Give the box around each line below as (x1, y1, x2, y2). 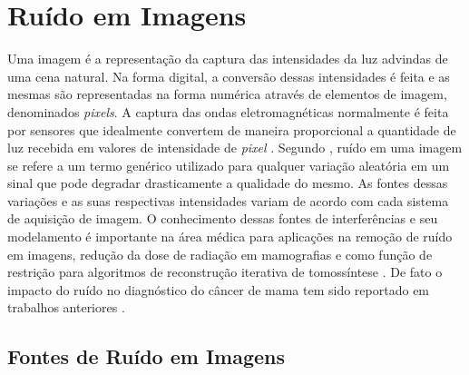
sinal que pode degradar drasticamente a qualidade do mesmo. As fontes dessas (7, 173, 448, 192)
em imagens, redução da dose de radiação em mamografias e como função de (7, 244, 433, 263)
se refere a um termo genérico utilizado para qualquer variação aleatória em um (7, 155, 450, 174)
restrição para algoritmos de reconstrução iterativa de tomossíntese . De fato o (7, 262, 443, 281)
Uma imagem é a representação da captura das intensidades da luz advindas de (7, 49, 448, 68)
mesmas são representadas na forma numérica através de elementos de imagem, (7, 84, 447, 104)
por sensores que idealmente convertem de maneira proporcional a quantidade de (7, 120, 456, 139)
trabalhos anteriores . (7, 298, 125, 317)
